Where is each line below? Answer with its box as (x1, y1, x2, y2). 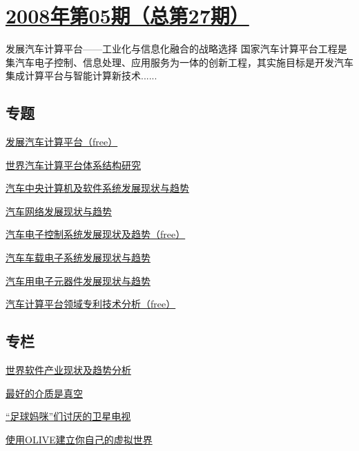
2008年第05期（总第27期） (6, 1, 249, 30)
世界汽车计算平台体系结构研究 (6, 157, 141, 172)
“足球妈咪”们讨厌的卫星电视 (6, 409, 131, 423)
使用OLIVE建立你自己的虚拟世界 (6, 432, 153, 446)
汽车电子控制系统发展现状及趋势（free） (6, 227, 186, 241)
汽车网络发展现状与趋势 (6, 203, 112, 218)
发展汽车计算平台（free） (6, 134, 118, 149)
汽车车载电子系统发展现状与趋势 (6, 250, 151, 265)
